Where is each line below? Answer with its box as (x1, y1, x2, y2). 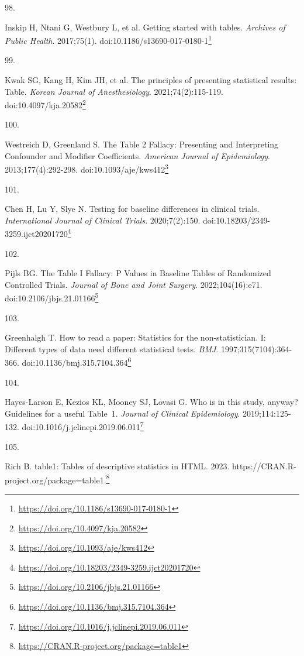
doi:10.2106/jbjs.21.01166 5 (5, 290, 99, 304)
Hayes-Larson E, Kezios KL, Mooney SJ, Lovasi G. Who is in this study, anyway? (5, 396, 298, 408)
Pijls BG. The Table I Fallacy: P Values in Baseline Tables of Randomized (5, 267, 271, 279)
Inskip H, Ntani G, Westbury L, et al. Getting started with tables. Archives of (5, 20, 285, 33)
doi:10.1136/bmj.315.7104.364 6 (22, 355, 132, 368)
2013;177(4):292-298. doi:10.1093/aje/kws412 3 (5, 162, 169, 175)
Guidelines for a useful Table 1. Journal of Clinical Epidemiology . (5, 407, 240, 419)
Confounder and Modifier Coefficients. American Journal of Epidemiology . (5, 149, 270, 162)
